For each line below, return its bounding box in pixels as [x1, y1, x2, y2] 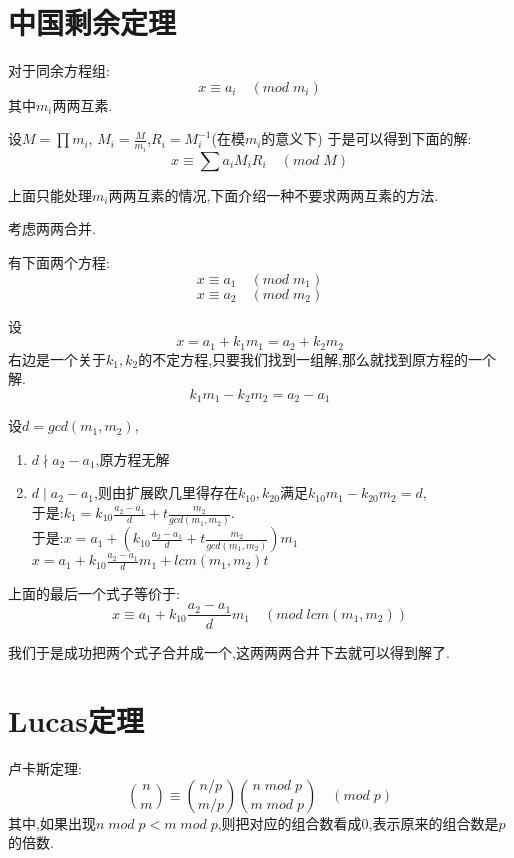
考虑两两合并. [8, 218, 96, 239]
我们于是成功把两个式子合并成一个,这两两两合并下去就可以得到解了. [8, 641, 450, 662]
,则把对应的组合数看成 [217, 812, 362, 833]
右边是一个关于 [8, 348, 106, 369]
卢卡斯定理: [8, 758, 82, 779]
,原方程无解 [95, 448, 170, 469]
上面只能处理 [8, 184, 92, 205]
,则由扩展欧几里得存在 [94, 482, 238, 503]
